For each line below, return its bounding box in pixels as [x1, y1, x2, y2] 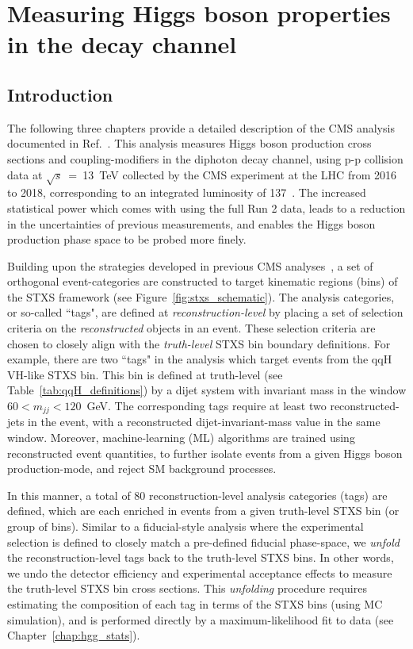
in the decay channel [7, 28, 237, 60]
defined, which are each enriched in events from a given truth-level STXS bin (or [7, 502, 400, 519]
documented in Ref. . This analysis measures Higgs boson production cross [7, 135, 372, 152]
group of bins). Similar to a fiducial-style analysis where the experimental [7, 518, 364, 535]
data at [7, 166, 43, 182]
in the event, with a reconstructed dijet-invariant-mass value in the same [28, 413, 380, 430]
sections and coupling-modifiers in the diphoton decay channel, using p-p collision [7, 150, 403, 167]
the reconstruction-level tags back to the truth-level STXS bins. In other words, [7, 549, 394, 566]
